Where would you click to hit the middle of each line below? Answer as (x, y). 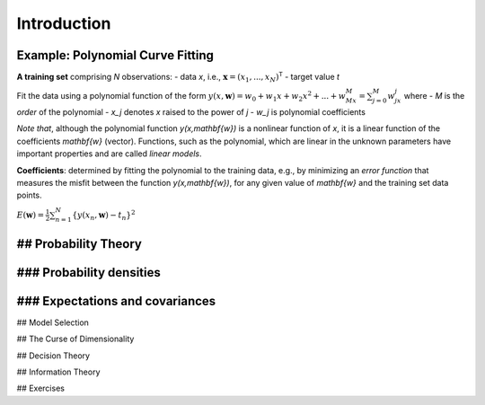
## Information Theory (58, 372)
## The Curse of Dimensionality (75, 339)
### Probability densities (89, 273)
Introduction (64, 23)
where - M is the (434, 96)
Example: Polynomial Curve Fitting (115, 55)
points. (29, 195)
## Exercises (40, 388)
